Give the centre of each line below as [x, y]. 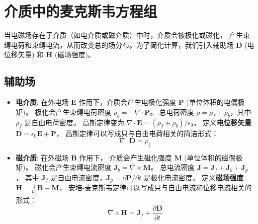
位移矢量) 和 [24, 54]
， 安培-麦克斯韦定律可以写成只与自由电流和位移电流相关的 [155, 187]
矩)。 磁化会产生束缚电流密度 [63, 167]
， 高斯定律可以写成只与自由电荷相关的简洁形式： [137, 133]
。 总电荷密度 [172, 112]
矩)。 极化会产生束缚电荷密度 [63, 112]
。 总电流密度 [173, 167]
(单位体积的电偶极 [215, 102]
